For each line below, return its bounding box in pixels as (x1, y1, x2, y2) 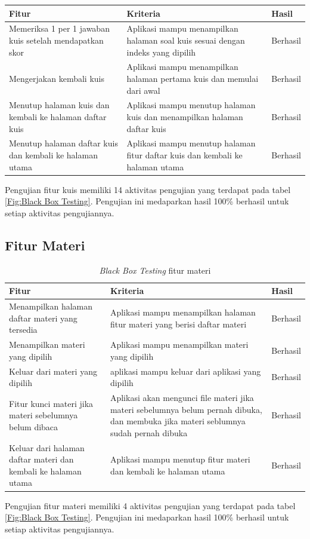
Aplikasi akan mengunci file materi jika (110, 391, 254, 404)
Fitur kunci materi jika (9, 397, 94, 409)
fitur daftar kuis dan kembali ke (126, 149, 243, 161)
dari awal (126, 84, 160, 96)
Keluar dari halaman (9, 441, 85, 454)
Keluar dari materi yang (9, 365, 97, 377)
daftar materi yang (9, 311, 77, 324)
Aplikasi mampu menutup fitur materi (110, 453, 250, 465)
